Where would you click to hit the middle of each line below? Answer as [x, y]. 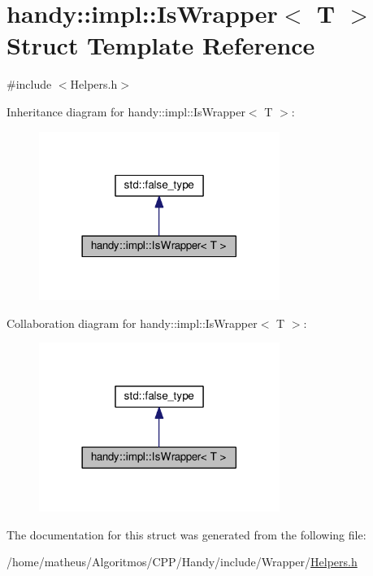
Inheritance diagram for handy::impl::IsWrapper [126, 111]
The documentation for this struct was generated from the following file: [186, 534]
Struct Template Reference [161, 45]
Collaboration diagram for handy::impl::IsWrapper [132, 323]
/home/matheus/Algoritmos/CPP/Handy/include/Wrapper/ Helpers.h [182, 562]
